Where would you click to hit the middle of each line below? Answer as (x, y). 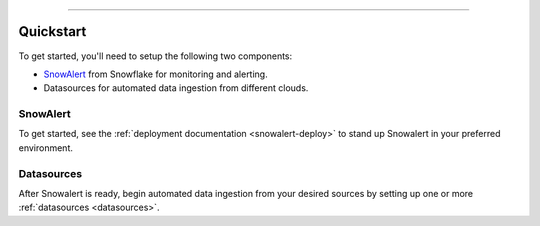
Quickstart (52, 31)
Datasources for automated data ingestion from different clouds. (176, 88)
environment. (46, 147)
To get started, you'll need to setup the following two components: (155, 56)
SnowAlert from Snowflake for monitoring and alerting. (156, 74)
